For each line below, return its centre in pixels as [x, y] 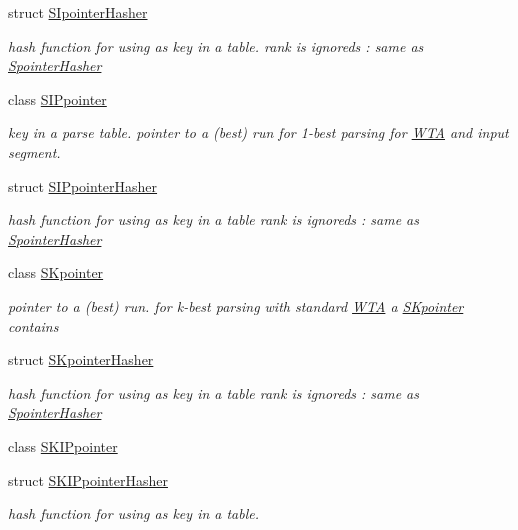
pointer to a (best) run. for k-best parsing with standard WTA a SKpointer [236, 305]
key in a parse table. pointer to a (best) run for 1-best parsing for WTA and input [258, 132]
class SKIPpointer [63, 445]
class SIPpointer [57, 98]
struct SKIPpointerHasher [88, 479]
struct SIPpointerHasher [83, 185]
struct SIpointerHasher [78, 12]
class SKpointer [56, 272]
